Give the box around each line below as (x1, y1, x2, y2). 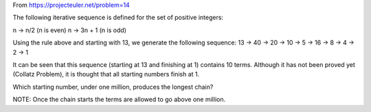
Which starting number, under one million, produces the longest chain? (12, 83, 214, 91)
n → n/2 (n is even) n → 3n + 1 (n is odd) (12, 26, 127, 34)
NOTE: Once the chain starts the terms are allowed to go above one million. (12, 96, 226, 104)
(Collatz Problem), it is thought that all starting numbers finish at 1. (12, 70, 200, 79)
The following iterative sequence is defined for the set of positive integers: (12, 14, 223, 22)
